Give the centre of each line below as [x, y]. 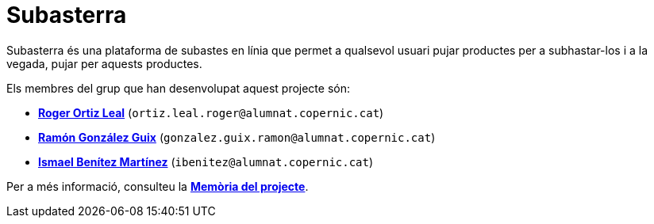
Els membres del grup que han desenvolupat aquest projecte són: [178, 88]
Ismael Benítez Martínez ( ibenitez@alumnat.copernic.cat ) [206, 161]
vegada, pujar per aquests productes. [104, 63]
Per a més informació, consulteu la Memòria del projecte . [158, 186]
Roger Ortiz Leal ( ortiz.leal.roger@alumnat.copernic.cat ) [211, 112]
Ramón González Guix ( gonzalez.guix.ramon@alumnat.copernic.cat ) [237, 137]
